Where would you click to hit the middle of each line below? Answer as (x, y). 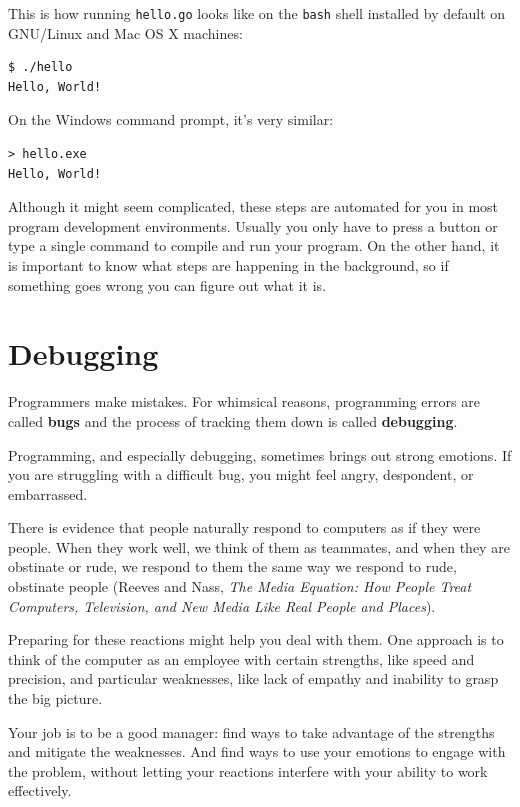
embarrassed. (48, 493)
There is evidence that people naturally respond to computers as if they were (244, 527)
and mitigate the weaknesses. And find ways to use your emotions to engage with (257, 751)
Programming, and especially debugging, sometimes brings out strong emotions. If (260, 454)
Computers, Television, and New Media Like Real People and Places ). (222, 605)
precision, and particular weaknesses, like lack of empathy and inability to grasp (253, 678)
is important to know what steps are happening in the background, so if (228, 265)
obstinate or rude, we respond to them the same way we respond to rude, (232, 566)
